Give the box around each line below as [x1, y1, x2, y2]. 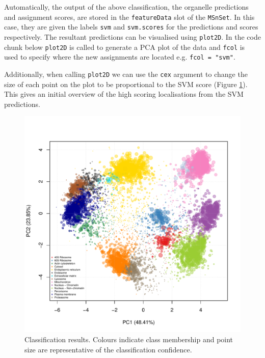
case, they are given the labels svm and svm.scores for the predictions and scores [4, 21, 258, 32]
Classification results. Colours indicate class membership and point [24, 334, 233, 344]
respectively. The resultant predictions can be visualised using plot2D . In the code [4, 31, 261, 42]
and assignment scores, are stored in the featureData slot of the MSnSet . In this [4, 11, 255, 22]
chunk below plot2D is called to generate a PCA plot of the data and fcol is [4, 41, 245, 52]
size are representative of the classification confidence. [24, 344, 192, 354]
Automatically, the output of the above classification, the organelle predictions [4, 2, 249, 12]
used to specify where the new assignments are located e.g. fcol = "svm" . [4, 51, 235, 62]
